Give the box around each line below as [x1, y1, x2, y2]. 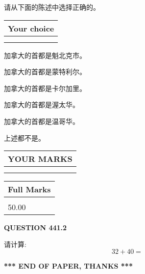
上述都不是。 [4, 132, 45, 143]
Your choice [8, 22, 54, 34]
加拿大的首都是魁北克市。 [4, 50, 86, 60]
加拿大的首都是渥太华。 [4, 99, 79, 110]
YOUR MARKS [8, 153, 72, 165]
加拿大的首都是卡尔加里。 [4, 83, 86, 93]
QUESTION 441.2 [4, 222, 67, 233]
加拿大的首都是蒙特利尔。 [4, 66, 86, 77]
